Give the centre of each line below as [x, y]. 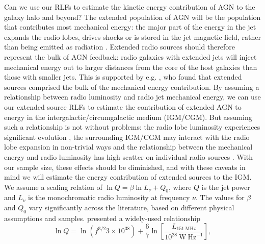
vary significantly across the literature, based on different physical [131, 208]
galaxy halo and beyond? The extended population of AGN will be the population [132, 17]
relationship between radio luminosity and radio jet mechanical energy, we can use [132, 97]
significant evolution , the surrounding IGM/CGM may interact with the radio [127, 137]
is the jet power [226, 187]
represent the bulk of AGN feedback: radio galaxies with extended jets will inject [130, 56]
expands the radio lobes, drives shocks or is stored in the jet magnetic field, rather [132, 36]
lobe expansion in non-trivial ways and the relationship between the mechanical [128, 147]
